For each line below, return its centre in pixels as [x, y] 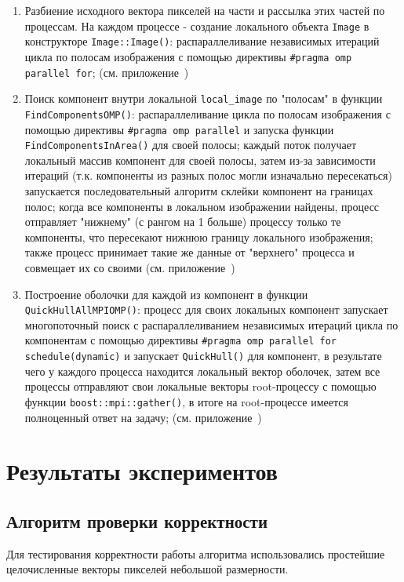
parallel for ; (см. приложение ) [107, 72]
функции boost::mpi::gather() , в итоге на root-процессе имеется [186, 401]
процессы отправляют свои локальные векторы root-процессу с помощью [200, 386]
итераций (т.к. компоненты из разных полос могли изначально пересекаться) [208, 175]
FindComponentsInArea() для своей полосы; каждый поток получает [190, 145]
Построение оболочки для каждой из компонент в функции [166, 294]
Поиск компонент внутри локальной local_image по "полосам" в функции [204, 98]
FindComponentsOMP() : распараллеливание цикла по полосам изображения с [207, 113]
